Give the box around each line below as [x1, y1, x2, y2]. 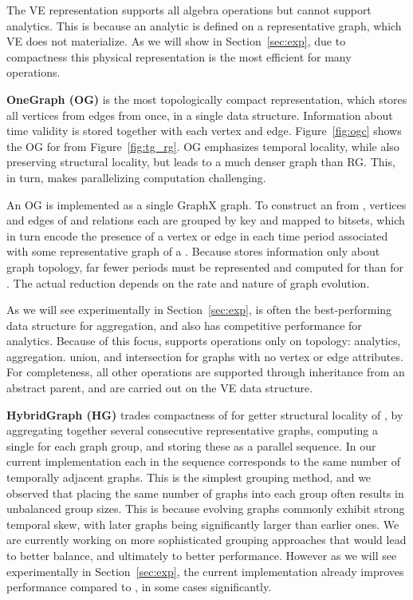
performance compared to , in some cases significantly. [6, 578, 272, 595]
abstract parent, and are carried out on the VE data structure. [6, 379, 313, 396]
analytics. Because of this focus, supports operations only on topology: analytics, [6, 332, 401, 349]
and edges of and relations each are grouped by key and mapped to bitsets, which [6, 212, 405, 228]
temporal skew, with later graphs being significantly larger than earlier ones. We [6, 515, 399, 532]
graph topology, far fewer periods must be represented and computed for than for [6, 258, 403, 275]
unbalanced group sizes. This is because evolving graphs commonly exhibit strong [6, 500, 405, 517]
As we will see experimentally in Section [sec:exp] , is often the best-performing [6, 301, 392, 318]
